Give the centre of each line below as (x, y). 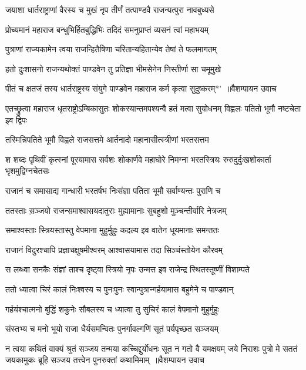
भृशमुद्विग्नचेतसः (28, 171)
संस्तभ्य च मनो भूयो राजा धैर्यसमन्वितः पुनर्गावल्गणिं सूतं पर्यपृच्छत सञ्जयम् (112, 329)
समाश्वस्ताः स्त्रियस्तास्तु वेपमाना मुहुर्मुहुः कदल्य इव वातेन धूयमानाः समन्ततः (112, 230)
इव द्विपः (16, 120)
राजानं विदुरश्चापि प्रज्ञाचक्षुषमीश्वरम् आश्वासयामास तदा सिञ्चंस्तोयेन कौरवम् (114, 249)
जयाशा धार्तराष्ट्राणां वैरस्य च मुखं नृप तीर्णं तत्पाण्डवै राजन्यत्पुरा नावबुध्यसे (110, 9)
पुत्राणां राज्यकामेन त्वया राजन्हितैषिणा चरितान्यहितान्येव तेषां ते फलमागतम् (111, 49)
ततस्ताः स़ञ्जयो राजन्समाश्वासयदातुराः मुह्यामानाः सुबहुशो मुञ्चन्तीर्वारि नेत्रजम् (116, 210)
